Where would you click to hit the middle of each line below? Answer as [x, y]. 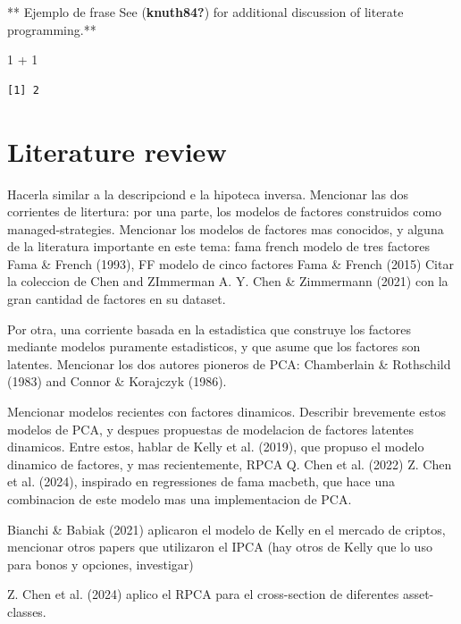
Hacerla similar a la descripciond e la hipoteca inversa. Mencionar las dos [208, 194]
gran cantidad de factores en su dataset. [117, 299]
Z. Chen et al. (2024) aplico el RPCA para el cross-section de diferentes [203, 594]
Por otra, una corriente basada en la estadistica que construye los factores [209, 329]
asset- [418, 594]
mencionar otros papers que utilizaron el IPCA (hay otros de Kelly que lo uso [220, 547]
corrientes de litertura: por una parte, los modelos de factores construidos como [225, 211]
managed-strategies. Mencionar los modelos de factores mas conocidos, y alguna [226, 228]
